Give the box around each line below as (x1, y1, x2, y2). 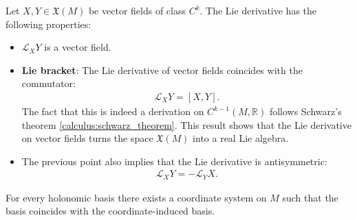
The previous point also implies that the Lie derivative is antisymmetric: (21, 154, 327, 168)
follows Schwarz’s (269, 104, 342, 118)
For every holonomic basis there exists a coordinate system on (6, 190, 267, 204)
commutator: (21, 76, 76, 90)
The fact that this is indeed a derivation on (21, 104, 204, 118)
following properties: (6, 16, 91, 31)
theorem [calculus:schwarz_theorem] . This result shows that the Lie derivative (21, 117, 351, 132)
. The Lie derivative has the (199, 3, 317, 17)
